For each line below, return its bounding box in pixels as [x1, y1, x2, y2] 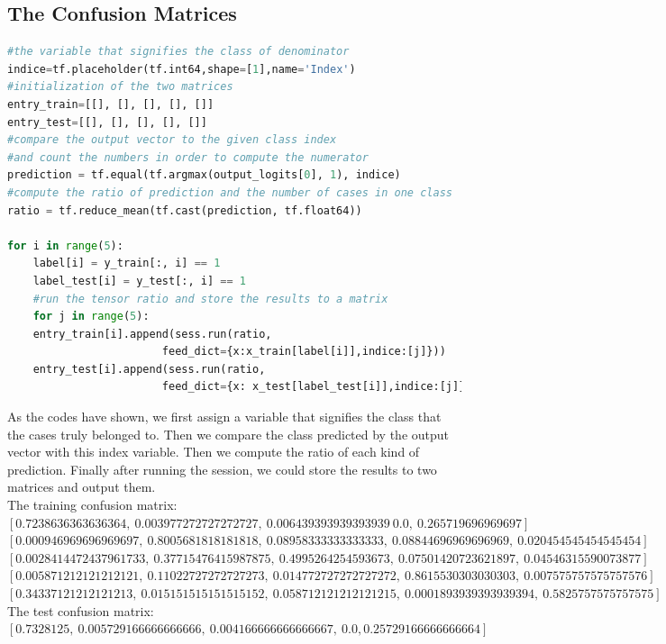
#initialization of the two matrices [7, 80, 233, 94]
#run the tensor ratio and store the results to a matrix [32, 292, 388, 305]
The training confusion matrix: [7, 495, 178, 514]
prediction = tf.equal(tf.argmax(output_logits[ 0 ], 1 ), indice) [7, 168, 401, 182]
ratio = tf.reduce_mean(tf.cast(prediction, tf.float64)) [7, 204, 362, 217]
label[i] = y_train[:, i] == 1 [32, 257, 221, 270]
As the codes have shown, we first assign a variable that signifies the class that [7, 407, 442, 426]
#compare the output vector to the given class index [7, 133, 337, 147]
